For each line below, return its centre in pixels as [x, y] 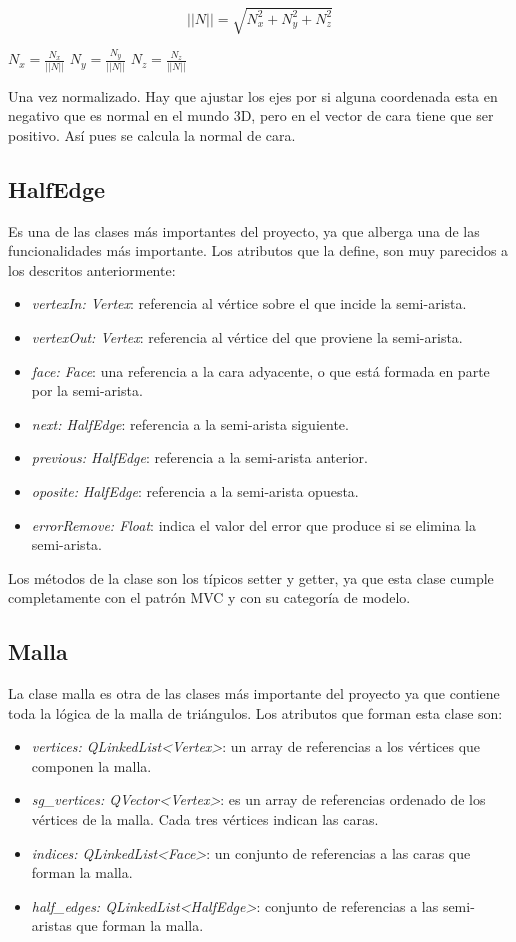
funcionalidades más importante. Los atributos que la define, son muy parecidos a [258, 250]
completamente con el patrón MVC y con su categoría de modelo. [209, 597]
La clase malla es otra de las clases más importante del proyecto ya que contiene [254, 693]
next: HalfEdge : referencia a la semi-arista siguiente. [190, 423]
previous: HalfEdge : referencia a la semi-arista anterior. [199, 457]
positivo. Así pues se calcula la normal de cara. [152, 134]
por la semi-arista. [87, 390]
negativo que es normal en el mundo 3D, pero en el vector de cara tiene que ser [251, 115]
